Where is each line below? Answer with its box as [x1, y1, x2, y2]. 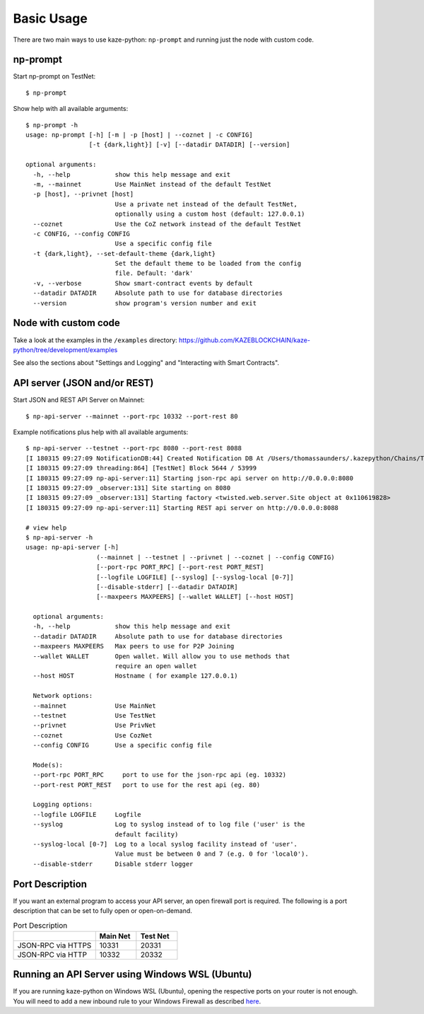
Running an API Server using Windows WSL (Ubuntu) [13, 969, 252, 981]
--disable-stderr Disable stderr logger [33, 860, 194, 868]
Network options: [33, 692, 93, 700]
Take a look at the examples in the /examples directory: [13, 336, 178, 344]
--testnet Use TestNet [33, 711, 157, 719]
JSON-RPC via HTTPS [17, 940, 92, 950]
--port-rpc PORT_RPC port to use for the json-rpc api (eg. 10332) [33, 771, 287, 779]
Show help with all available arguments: [13, 105, 129, 113]
